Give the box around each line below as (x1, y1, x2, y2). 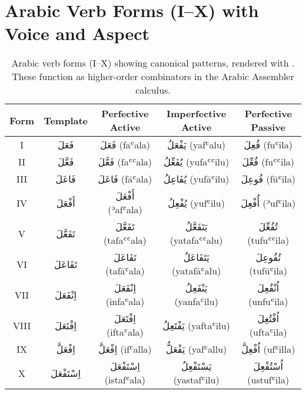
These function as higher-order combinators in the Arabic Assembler (12, 69, 294, 84)
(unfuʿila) (248, 294, 288, 309)
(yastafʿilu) (173, 373, 219, 387)
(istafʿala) (104, 373, 145, 387)
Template (44, 113, 88, 127)
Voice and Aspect (5, 21, 150, 45)
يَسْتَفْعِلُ (181, 359, 212, 373)
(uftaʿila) (249, 325, 287, 339)
